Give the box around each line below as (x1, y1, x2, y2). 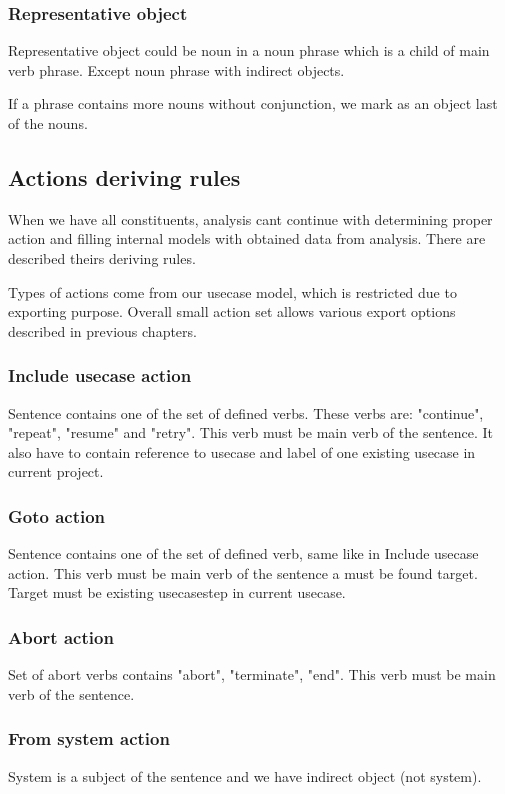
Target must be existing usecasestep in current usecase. (8, 582, 346, 603)
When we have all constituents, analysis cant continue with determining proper (8, 208, 493, 229)
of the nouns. (8, 113, 88, 133)
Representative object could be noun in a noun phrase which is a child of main (8, 40, 490, 61)
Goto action (8, 503, 106, 528)
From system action (8, 726, 170, 751)
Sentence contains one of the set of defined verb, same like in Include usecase (8, 543, 479, 564)
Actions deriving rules (8, 161, 241, 192)
